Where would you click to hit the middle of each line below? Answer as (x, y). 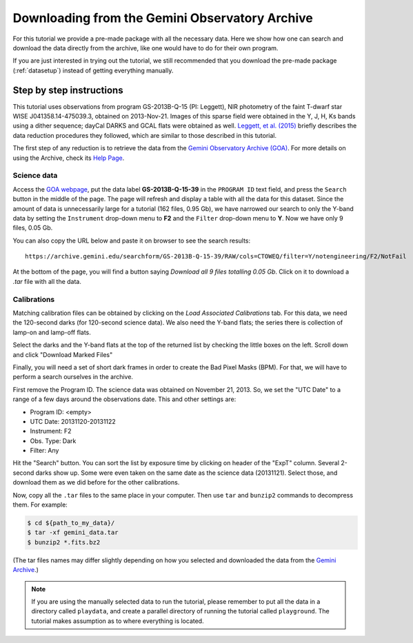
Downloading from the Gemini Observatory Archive (163, 18)
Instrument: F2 (51, 431)
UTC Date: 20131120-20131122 (73, 421)
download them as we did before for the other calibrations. (96, 482)
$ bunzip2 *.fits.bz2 (64, 542)
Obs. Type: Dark (53, 440)
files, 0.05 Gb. (33, 228)
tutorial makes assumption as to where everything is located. (118, 621)
